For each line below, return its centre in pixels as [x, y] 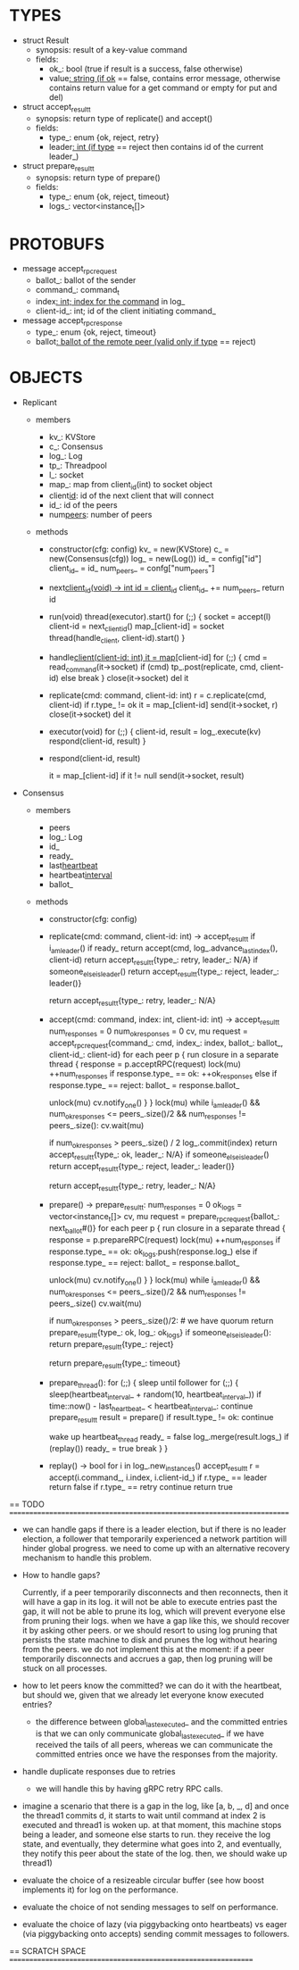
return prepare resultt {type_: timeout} [115, 1364]
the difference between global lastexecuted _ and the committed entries [162, 1722]
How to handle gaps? [61, 1575]
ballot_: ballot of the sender [86, 280]
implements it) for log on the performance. [100, 1890]
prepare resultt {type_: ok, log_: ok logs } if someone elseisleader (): [160, 1333]
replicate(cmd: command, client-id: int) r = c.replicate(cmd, [158, 695]
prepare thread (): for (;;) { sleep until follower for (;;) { [144, 1384]
